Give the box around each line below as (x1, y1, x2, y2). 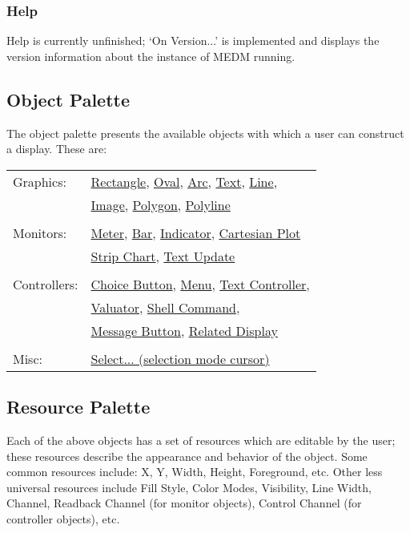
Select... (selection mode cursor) (90, 349, 270, 368)
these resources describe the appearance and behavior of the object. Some (6, 447, 368, 464)
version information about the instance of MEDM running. (6, 47, 295, 64)
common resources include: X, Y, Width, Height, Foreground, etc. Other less (6, 463, 383, 480)
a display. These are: (6, 140, 107, 157)
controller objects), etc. (6, 510, 120, 527)
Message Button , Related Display (90, 321, 278, 340)
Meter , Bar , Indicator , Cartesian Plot (90, 223, 301, 242)
